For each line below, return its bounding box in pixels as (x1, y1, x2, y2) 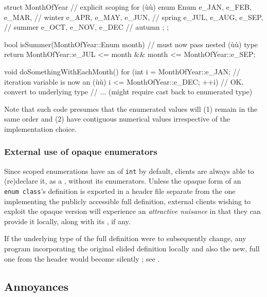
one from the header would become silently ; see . (4, 253, 160, 264)
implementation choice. (4, 123, 77, 134)
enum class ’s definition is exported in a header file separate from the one (4, 186, 236, 196)
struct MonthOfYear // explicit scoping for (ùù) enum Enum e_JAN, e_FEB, (4, 2, 252, 12)
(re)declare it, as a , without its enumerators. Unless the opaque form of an (4, 175, 241, 186)
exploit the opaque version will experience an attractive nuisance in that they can (4, 206, 261, 216)
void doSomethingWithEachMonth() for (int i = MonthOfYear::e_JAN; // (4, 66, 240, 76)
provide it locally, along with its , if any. (4, 215, 131, 226)
